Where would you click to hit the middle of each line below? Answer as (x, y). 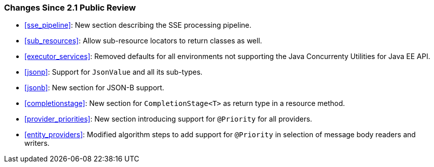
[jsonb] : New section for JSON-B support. (94, 88)
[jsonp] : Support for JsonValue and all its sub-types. (114, 72)
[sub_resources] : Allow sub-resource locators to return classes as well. (143, 41)
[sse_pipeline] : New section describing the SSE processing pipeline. (138, 25)
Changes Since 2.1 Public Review (70, 8)
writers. (37, 143)
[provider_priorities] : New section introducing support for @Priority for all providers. (168, 119)
